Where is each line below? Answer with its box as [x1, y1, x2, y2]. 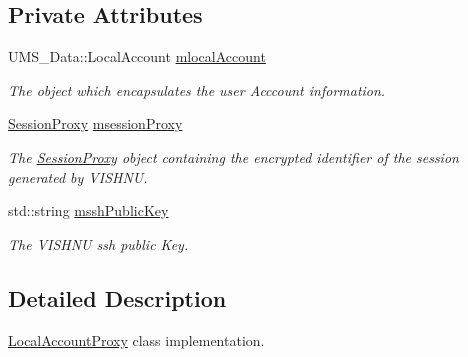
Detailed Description [8, 282, 227, 313]
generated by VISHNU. [8, 166, 148, 187]
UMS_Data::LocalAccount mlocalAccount [8, 46, 266, 67]
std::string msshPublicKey [8, 200, 169, 221]
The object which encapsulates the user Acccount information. [8, 79, 386, 100]
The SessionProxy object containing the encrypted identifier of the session [8, 146, 459, 167]
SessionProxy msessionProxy [8, 113, 183, 134]
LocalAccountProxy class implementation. [8, 329, 265, 350]
